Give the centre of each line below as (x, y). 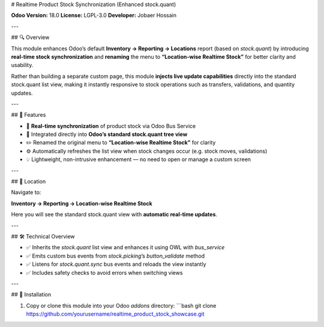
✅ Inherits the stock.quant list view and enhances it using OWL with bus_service (125, 247)
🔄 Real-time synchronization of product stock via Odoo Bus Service (111, 126)
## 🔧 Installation (31, 295)
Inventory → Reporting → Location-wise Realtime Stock (82, 203)
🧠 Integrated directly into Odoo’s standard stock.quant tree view (107, 134)
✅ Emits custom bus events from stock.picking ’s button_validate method (115, 256)
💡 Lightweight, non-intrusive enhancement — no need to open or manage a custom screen (139, 159)
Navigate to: (26, 192)
